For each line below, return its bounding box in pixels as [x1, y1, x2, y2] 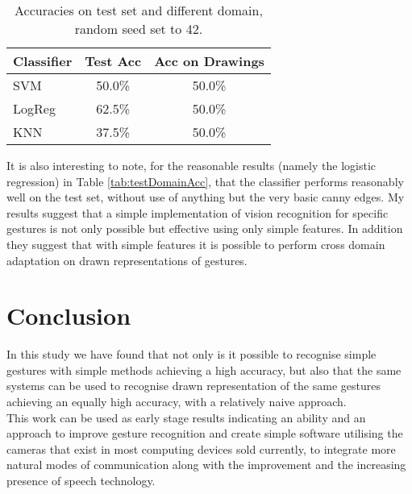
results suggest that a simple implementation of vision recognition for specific [6, 204, 389, 221]
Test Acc [85, 52, 142, 70]
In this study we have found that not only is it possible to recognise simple [6, 346, 377, 363]
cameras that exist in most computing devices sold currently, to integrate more [6, 440, 396, 457]
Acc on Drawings [154, 52, 264, 70]
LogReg [13, 99, 56, 118]
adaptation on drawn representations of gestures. [6, 251, 248, 268]
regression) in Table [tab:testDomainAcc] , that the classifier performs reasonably [6, 172, 404, 189]
